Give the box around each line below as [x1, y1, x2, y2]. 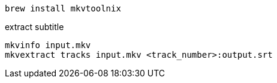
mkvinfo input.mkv [5, 40, 91, 50]
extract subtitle [5, 22, 64, 32]
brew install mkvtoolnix [5, 4, 121, 13]
